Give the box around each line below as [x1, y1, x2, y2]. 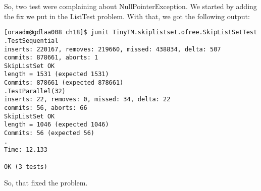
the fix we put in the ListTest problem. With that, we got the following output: [4, 11, 250, 21]
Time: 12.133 [4, 146, 47, 154]
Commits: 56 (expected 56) [4, 130, 94, 137]
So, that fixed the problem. [4, 177, 88, 188]
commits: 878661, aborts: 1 [4, 54, 98, 61]
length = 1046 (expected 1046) [4, 121, 109, 129]
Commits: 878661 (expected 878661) [4, 79, 124, 87]
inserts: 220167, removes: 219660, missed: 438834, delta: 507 [4, 45, 221, 53]
